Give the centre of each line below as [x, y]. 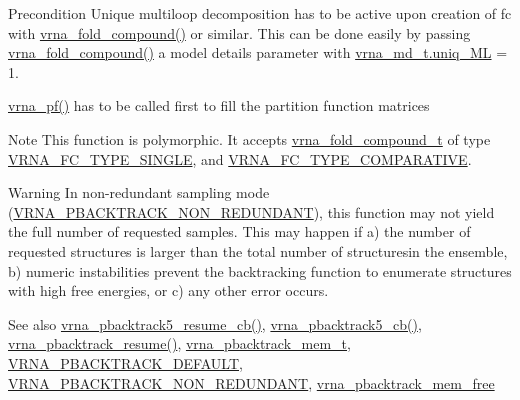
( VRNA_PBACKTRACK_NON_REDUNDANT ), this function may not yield [251, 211]
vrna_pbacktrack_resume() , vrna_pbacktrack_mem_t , [179, 343]
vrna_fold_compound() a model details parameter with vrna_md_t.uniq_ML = [258, 52]
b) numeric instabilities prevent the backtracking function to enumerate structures [260, 270]
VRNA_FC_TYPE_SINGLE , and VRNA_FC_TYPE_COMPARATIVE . [240, 158]
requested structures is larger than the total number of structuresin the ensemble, [258, 250]
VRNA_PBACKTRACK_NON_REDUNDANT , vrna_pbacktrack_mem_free [251, 382]
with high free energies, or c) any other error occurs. [168, 290]
